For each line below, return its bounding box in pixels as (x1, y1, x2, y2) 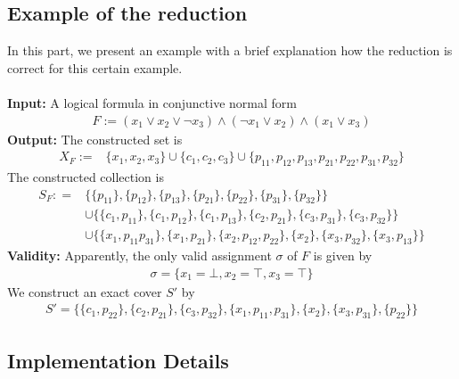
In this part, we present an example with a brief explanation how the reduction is (7, 41, 453, 60)
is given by (313, 246, 373, 265)
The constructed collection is (7, 168, 164, 186)
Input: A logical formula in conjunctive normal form (7, 93, 297, 111)
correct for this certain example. (7, 58, 183, 77)
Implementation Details (7, 346, 229, 374)
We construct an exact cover (7, 282, 162, 301)
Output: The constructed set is (7, 129, 183, 148)
